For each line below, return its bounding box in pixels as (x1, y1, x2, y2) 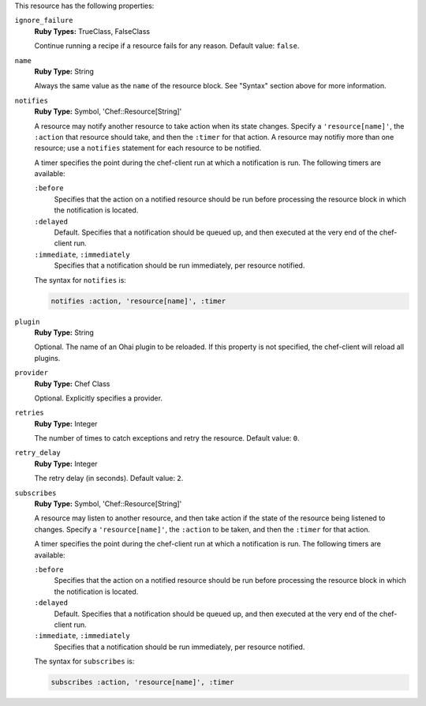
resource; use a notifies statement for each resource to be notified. (34, 143, 262, 153)
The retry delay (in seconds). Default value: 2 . (34, 474, 184, 483)
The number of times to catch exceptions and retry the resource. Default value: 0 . (34, 434, 300, 443)
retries (14, 408, 45, 418)
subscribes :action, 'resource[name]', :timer (50, 678, 234, 687)
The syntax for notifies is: (34, 275, 126, 284)
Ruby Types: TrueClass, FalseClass (34, 26, 150, 36)
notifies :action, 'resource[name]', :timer (50, 296, 226, 306)
